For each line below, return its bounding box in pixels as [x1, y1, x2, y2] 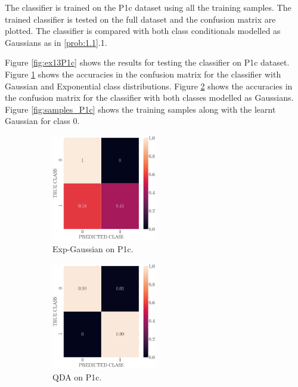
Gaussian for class [5, 114, 70, 127]
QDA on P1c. [52, 370, 102, 383]
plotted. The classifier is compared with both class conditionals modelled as [5, 24, 281, 37]
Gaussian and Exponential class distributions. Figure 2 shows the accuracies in [5, 79, 293, 92]
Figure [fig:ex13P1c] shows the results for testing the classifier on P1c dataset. [5, 56, 290, 69]
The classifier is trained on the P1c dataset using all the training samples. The [5, 1, 291, 13]
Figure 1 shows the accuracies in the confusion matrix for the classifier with [5, 67, 281, 80]
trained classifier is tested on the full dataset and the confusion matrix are [5, 13, 276, 25]
